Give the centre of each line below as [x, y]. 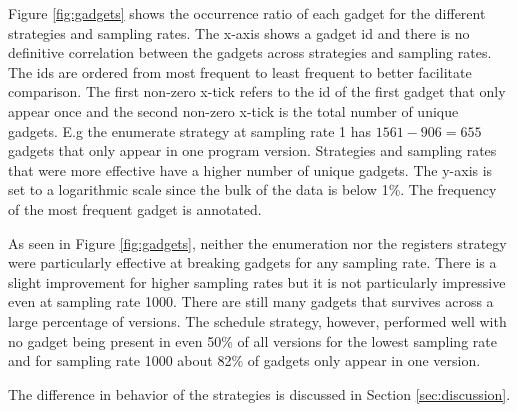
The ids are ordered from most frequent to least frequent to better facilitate [240, 71]
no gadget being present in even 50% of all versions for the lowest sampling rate [252, 340]
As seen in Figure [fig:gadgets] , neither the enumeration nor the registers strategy [257, 242]
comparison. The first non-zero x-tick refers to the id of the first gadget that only [257, 91]
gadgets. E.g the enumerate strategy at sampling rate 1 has [190, 130]
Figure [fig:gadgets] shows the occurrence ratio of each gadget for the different [247, 13]
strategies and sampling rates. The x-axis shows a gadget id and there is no [239, 32]
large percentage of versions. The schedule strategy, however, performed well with [257, 320]
